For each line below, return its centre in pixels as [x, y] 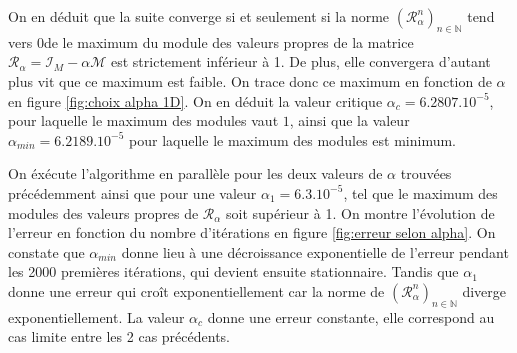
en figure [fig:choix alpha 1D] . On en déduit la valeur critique [195, 100]
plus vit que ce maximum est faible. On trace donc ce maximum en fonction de [250, 80]
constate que [46, 251]
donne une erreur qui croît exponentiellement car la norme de [196, 290]
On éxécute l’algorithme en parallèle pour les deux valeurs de [195, 173]
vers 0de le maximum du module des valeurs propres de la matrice [211, 41]
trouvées [426, 173]
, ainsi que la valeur [349, 120]
